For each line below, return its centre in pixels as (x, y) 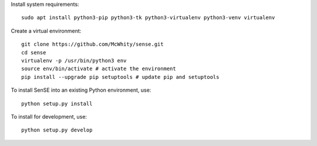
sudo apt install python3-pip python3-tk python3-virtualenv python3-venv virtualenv (148, 18)
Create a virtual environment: (46, 31)
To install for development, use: (49, 116)
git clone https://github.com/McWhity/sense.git (92, 44)
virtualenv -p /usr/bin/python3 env (74, 60)
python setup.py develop (57, 130)
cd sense (34, 52)
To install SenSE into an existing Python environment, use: (81, 90)
